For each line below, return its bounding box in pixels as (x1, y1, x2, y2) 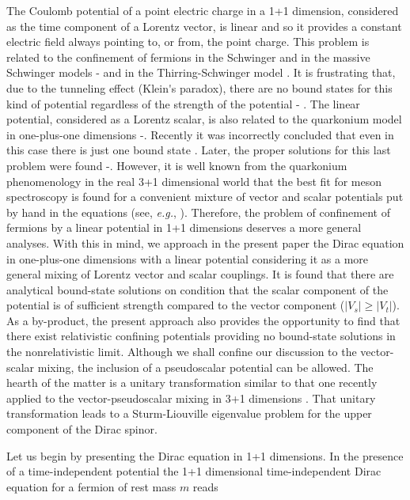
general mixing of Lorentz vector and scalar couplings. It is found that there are (6, 266, 394, 282)
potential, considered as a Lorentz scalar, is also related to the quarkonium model (6, 111, 402, 127)
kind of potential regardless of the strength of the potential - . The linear (6, 95, 360, 112)
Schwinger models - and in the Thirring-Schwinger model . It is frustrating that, (6, 64, 396, 81)
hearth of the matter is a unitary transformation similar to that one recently (6, 374, 378, 391)
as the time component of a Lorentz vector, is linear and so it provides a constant (6, 17, 402, 34)
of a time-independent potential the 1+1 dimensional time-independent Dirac (6, 463, 382, 479)
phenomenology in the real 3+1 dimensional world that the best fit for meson (6, 172, 382, 189)
